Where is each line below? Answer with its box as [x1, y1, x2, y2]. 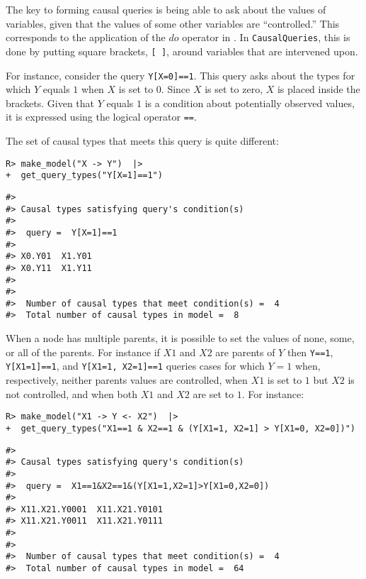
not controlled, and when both [6, 386, 137, 401]
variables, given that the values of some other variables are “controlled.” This [6, 16, 340, 31]
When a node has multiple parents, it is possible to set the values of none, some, [6, 331, 355, 346]
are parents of [215, 344, 275, 359]
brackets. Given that [6, 95, 95, 110]
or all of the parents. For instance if [6, 344, 160, 359]
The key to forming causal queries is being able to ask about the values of [6, 2, 326, 16]
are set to [193, 386, 234, 401]
